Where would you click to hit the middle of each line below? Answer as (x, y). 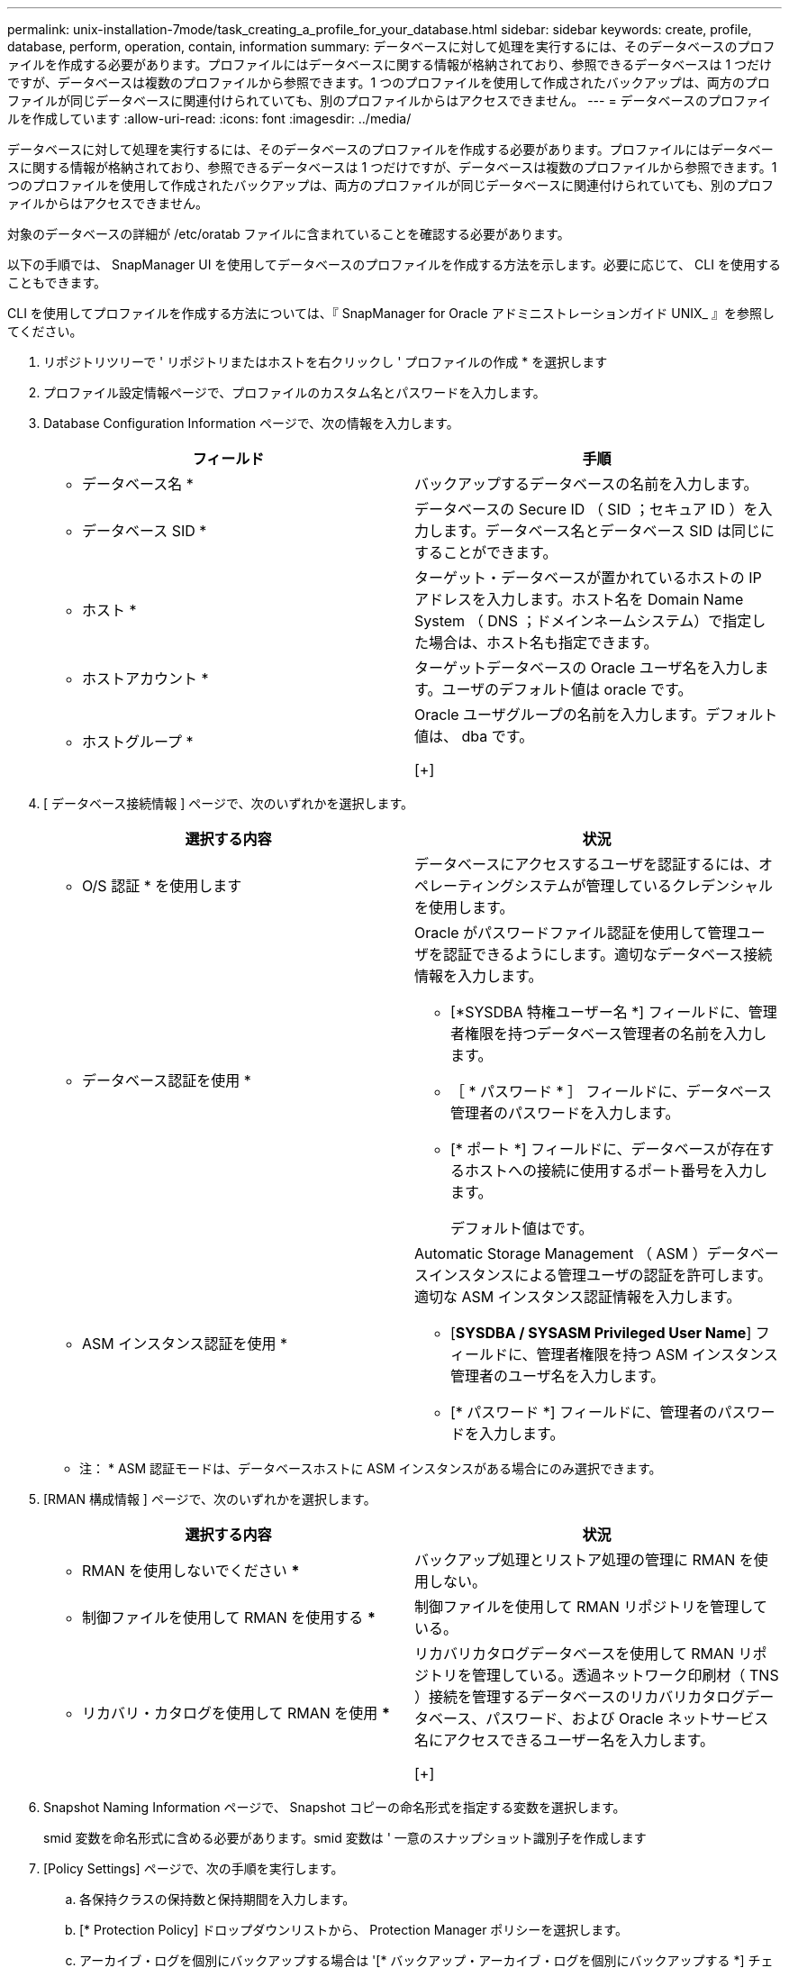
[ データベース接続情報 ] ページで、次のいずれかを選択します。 (229, 803)
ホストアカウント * (145, 679)
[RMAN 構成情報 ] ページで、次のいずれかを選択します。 (210, 1499)
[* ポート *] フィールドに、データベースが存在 (605, 1149)
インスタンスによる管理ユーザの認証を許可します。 (600, 1275)
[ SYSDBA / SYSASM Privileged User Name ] (601, 1333)
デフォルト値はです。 (522, 1228)
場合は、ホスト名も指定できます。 (544, 642)
